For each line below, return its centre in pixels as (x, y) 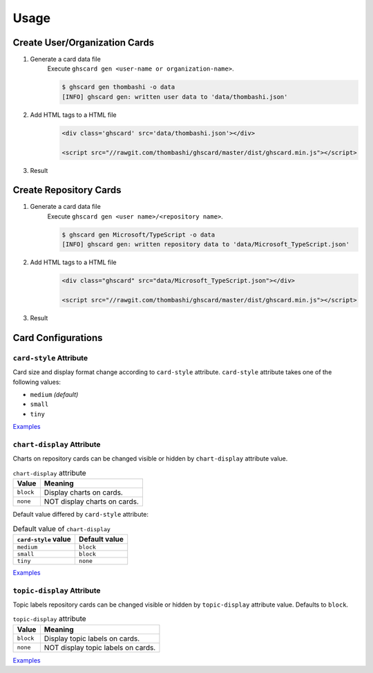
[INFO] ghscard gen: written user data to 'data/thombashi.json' (175, 96)
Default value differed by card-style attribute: (80, 514)
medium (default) (54, 394)
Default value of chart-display (61, 528)
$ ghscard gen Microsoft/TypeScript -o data (138, 234)
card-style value (44, 539)
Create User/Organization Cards (84, 43)
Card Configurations (58, 338)
